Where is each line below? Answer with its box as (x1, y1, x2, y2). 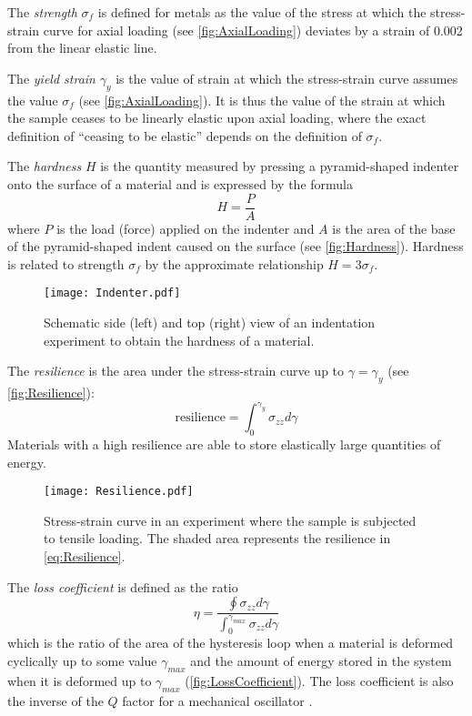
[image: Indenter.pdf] (44, 287, 181, 300)
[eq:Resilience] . (44, 546, 126, 565)
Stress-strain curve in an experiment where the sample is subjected (44, 510, 417, 529)
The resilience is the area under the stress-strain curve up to (7, 361, 345, 380)
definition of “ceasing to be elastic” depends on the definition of (7, 126, 362, 145)
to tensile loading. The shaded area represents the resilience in (44, 529, 391, 548)
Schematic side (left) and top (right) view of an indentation (44, 313, 376, 332)
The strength (7, 3, 77, 21)
